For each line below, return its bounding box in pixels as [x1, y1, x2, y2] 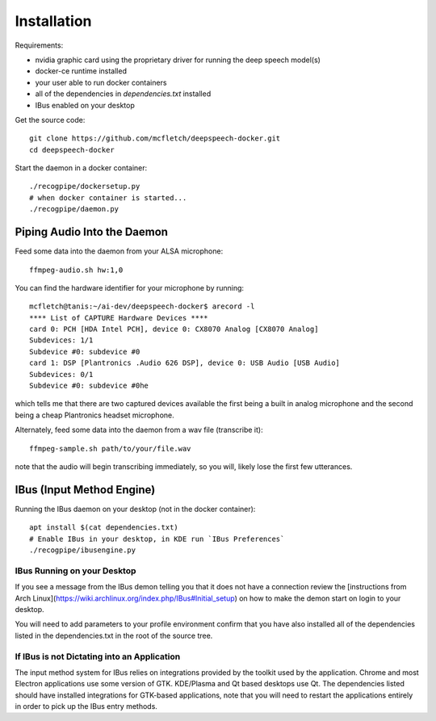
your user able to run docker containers [35, 78, 167, 87]
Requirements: [15, 40, 64, 50]
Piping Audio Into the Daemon [15, 225, 169, 239]
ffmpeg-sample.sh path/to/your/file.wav [29, 444, 191, 453]
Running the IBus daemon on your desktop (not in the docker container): [15, 504, 256, 514]
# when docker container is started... [29, 193, 187, 202]
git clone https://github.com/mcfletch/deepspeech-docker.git [29, 134, 281, 143]
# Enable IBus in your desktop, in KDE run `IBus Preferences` [29, 534, 285, 543]
